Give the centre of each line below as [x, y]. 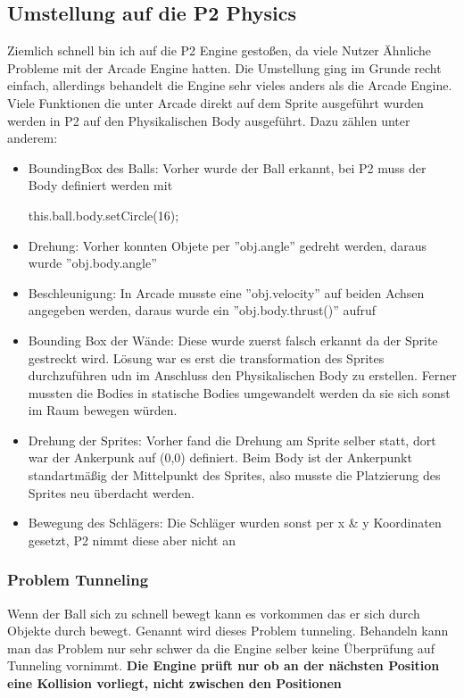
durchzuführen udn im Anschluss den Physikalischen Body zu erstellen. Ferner [242, 375]
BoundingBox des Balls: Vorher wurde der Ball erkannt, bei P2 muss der [227, 167]
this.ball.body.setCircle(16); [104, 215]
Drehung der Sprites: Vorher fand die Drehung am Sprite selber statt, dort [232, 440]
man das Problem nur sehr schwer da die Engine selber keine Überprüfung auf [221, 648]
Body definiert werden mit [100, 185]
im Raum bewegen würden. [103, 410]
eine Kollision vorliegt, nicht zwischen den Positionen [174, 683]
